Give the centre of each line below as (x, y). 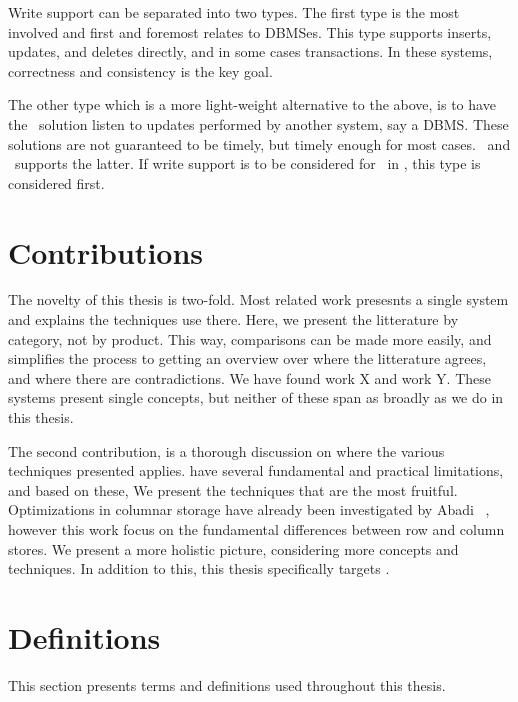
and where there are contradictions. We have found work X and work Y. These (249, 377)
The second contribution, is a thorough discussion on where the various (226, 450)
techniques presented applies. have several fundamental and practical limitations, (256, 470)
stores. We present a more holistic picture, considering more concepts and (233, 548)
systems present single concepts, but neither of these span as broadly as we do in (256, 397)
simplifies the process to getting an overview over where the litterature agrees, (247, 358)
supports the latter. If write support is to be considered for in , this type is (247, 163)
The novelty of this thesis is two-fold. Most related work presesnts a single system (258, 299)
